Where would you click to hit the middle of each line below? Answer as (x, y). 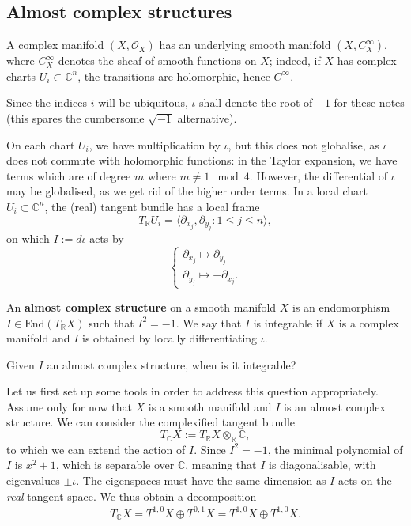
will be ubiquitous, (143, 102)
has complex (367, 61)
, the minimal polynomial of (335, 449)
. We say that (209, 322)
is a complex (369, 322)
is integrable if (288, 322)
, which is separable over (115, 465)
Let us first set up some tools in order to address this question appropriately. (192, 391)
